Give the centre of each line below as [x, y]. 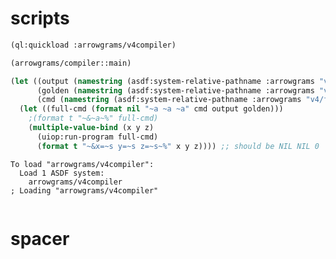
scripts [40, 18]
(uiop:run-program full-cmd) [97, 137]
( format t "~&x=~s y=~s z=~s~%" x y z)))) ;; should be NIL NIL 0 [178, 146]
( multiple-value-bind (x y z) [91, 128]
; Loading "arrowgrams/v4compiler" [84, 190]
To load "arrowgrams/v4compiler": [82, 164]
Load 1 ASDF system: [62, 173]
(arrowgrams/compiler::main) [71, 63]
